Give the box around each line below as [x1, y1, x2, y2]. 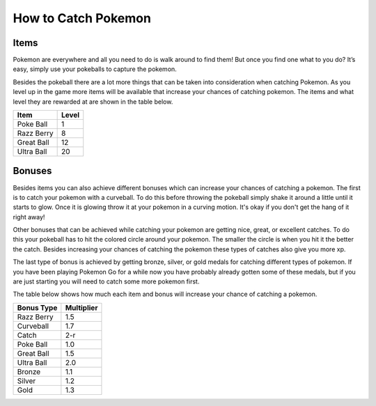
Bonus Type [17, 303, 58, 313]
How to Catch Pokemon [13, 10, 151, 26]
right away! [13, 212, 45, 221]
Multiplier [65, 303, 98, 313]
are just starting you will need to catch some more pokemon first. [13, 277, 200, 286]
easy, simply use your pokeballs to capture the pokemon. [13, 65, 177, 73]
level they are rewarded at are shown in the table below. [13, 97, 173, 106]
